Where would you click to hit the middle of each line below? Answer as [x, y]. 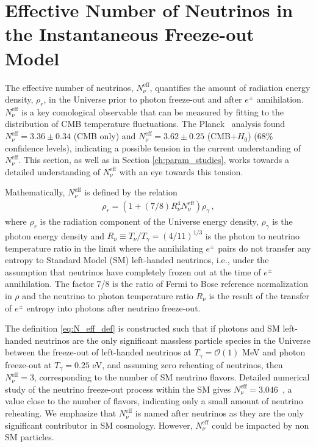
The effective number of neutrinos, [69, 87]
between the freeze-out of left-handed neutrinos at [98, 352]
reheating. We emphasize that [61, 413]
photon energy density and [55, 235]
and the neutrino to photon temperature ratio [108, 296]
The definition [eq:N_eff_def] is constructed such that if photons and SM [142, 328]
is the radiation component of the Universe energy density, [149, 221]
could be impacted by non [260, 425]
